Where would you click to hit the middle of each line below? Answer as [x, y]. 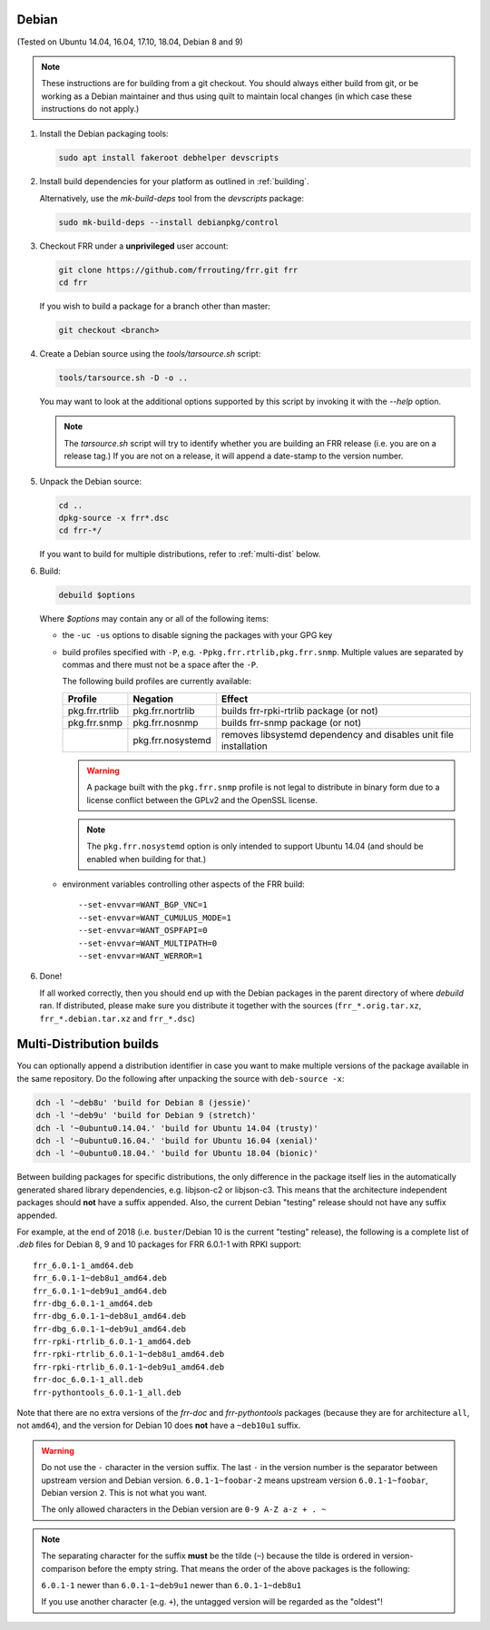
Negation [153, 699]
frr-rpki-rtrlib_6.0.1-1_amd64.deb [112, 1342]
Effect [235, 699]
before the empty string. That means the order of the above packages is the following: [249, 1568]
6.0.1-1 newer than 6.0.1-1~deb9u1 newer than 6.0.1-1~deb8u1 [171, 1585]
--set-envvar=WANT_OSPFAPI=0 [143, 931]
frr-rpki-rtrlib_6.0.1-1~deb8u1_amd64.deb [129, 1354]
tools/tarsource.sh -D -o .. [123, 378]
